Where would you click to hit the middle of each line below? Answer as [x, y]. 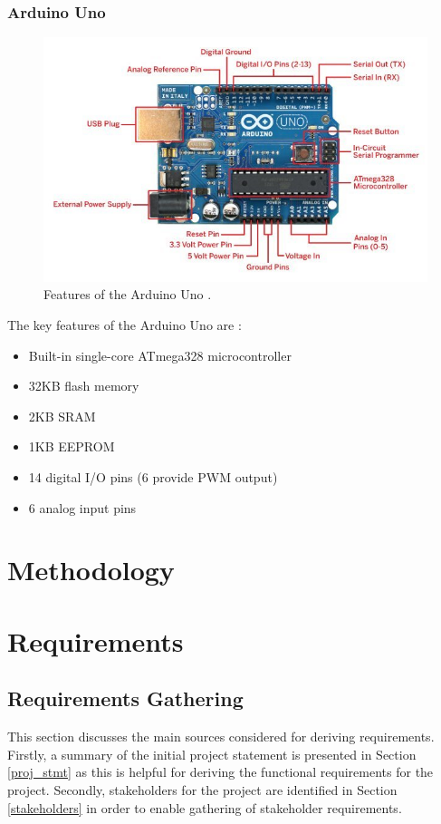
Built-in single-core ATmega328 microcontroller [160, 355]
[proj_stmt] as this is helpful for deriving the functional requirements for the [220, 772]
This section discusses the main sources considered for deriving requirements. [221, 737]
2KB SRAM [62, 416]
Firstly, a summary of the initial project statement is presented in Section [212, 754]
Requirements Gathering [125, 698]
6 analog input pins [82, 507]
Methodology [91, 570]
